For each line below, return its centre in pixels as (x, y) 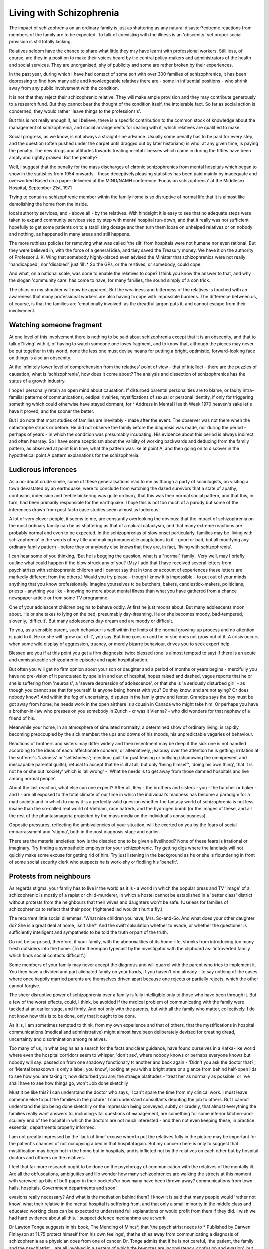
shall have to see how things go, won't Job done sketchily (68, 1083)
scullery (17, 1120)
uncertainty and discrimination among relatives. (58, 1039)
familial (17, 397)
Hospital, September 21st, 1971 (41, 188)
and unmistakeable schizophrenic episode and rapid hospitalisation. (79, 660)
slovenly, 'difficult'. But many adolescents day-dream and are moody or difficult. (91, 621)
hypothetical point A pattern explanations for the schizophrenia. (74, 455)
